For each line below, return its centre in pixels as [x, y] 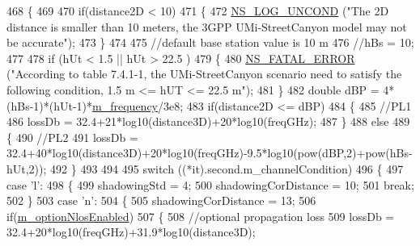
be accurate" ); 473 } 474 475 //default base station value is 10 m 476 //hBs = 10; [210, 42]
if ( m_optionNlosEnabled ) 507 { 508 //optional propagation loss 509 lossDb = [201, 216]
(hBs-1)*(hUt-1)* [50, 105]
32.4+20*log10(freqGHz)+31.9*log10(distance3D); [131, 232]
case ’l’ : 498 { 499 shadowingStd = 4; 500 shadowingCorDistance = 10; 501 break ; [210, 184]
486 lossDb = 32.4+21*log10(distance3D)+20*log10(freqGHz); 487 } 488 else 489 [208, 121]
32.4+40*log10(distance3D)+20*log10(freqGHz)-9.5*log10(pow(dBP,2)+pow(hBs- [210, 153]
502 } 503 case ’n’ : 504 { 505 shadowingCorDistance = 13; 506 [161, 200]
